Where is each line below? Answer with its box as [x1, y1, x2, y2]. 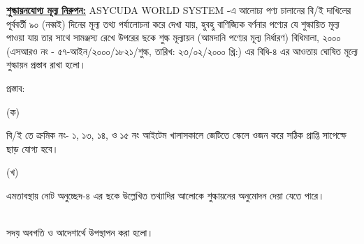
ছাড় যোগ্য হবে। [6, 141, 59, 155]
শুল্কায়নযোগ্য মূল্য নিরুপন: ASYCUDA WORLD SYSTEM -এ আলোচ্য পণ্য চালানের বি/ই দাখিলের [6, 3, 351, 17]
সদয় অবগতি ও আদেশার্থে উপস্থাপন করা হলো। [6, 225, 154, 240]
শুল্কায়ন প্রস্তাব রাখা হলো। [6, 57, 87, 72]
